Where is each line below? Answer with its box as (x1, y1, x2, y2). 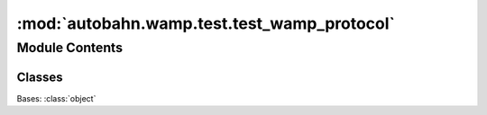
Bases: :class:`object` (16, 93, 96, 103)
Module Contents (16, 40, 124, 56)
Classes (16, 69, 63, 84)
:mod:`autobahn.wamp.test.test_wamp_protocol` (16, 13, 396, 33)
